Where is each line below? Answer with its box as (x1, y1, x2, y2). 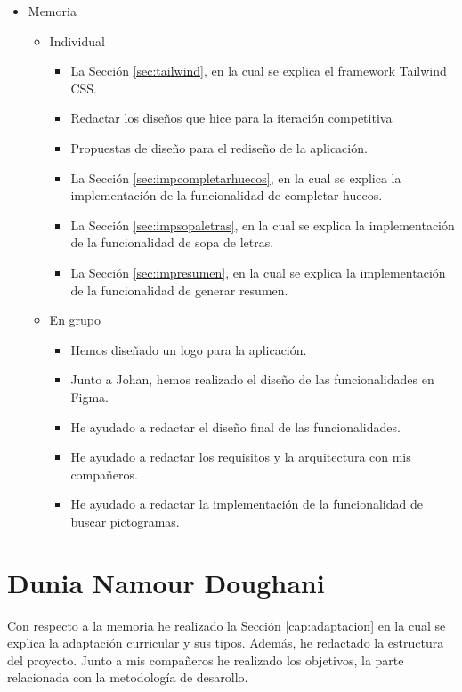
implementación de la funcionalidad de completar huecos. (70, 186, 383, 205)
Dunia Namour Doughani (7, 564, 325, 600)
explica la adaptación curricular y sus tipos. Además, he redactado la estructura (7, 633, 444, 652)
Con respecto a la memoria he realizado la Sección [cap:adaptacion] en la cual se (7, 616, 446, 634)
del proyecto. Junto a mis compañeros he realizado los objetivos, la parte (7, 650, 404, 669)
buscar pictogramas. (70, 511, 180, 530)
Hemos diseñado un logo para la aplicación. (70, 340, 307, 358)
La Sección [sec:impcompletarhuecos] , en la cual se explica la (70, 168, 401, 187)
